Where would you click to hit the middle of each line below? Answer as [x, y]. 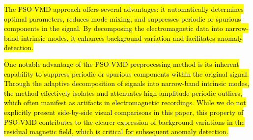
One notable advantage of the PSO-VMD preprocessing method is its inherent [122, 64]
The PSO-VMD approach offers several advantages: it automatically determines [124, 9]
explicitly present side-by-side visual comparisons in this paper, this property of [124, 112]
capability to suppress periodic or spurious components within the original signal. [126, 73]
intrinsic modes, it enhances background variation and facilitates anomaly [132, 38]
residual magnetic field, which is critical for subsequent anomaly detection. [116, 131]
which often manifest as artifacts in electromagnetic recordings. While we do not [125, 102]
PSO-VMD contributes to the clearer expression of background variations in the [124, 122]
